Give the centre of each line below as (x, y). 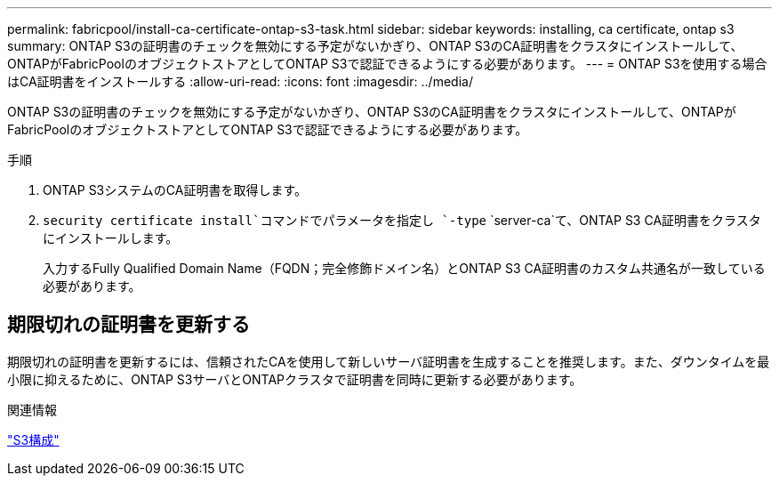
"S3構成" (33, 439)
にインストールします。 (111, 238)
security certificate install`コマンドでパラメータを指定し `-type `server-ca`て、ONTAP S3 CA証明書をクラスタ (402, 220)
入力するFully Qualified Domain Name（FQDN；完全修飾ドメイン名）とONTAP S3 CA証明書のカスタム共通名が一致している (404, 268)
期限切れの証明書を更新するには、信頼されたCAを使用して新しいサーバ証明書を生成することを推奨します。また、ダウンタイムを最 (389, 361)
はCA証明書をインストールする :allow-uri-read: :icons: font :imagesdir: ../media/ (240, 81)
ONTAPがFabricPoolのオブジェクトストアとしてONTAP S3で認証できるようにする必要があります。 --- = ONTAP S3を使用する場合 (387, 64)
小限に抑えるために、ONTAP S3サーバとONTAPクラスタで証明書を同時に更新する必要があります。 (295, 379)
